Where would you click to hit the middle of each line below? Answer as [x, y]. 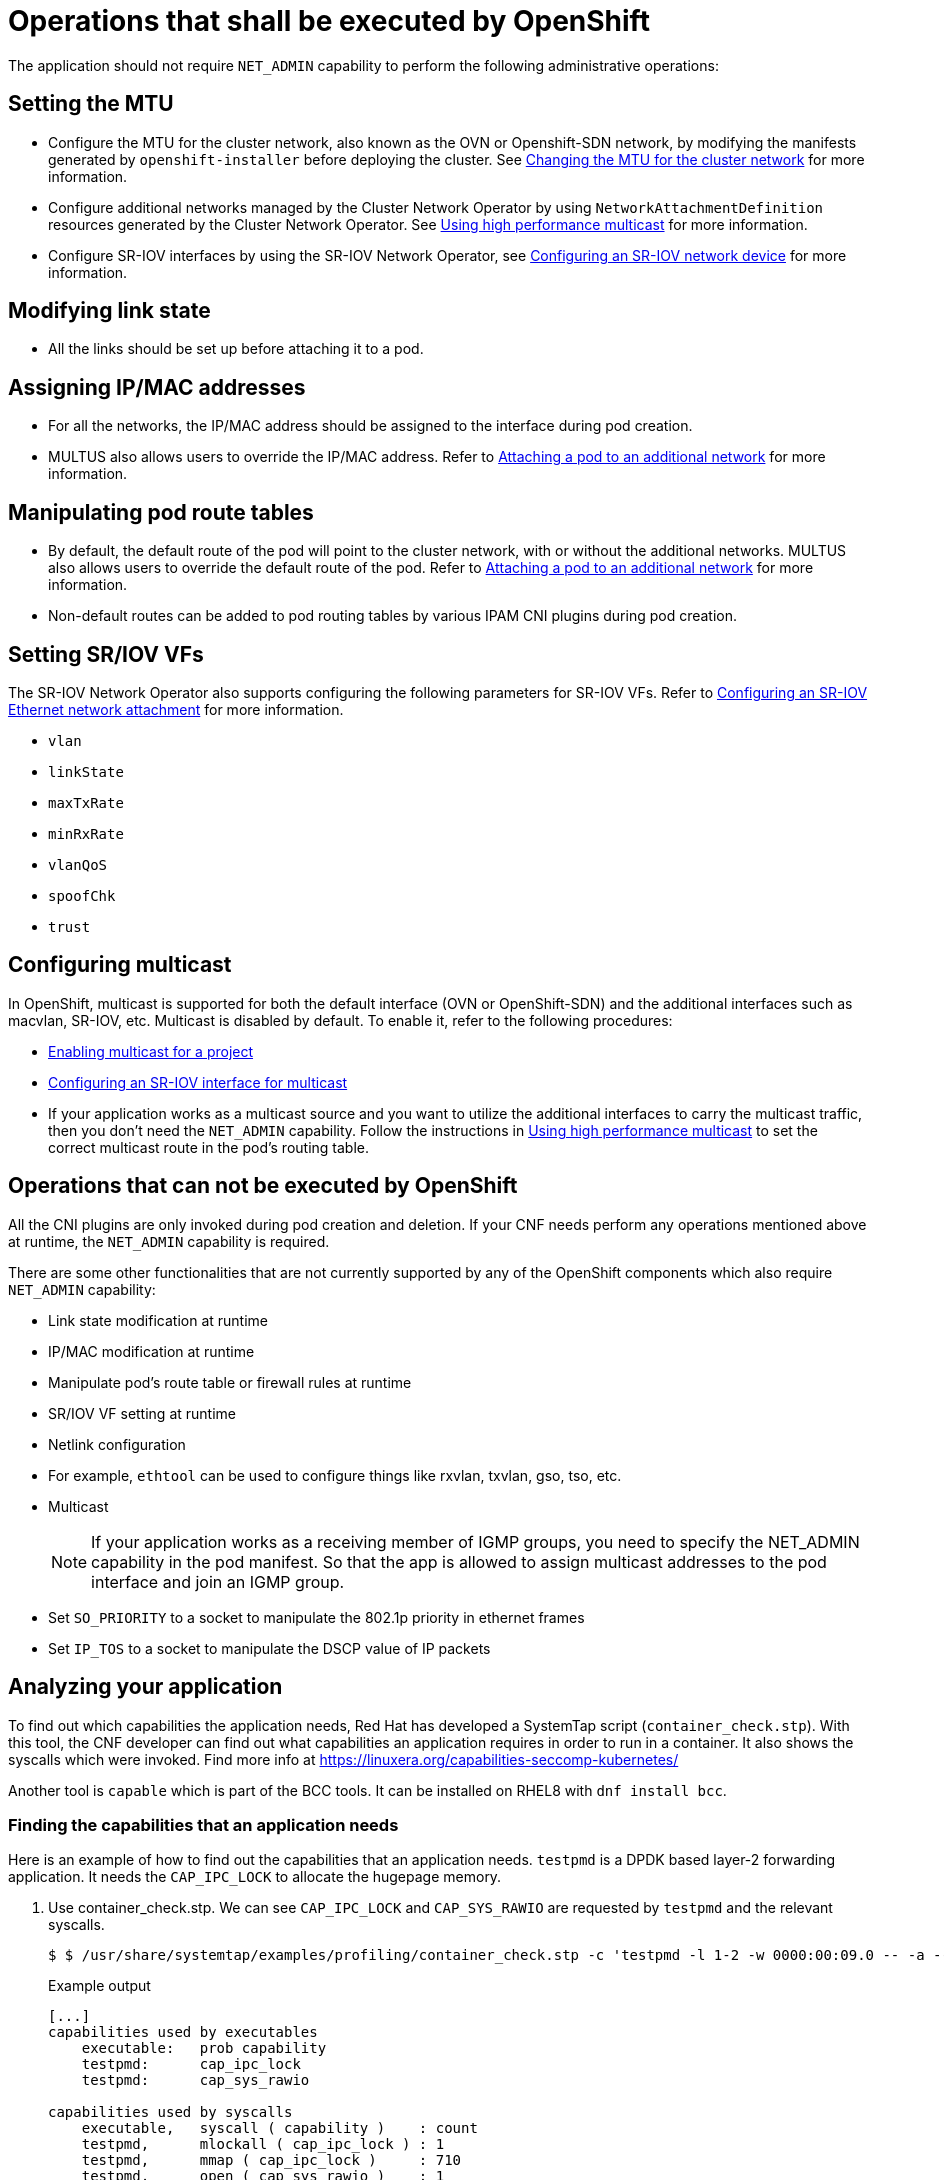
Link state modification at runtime [158, 1320]
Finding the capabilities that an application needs [203, 1824]
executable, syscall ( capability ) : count [279, 2128]
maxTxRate [86, 802]
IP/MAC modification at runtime [151, 1351]
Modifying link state [109, 311]
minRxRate [86, 833]
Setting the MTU [91, 104]
